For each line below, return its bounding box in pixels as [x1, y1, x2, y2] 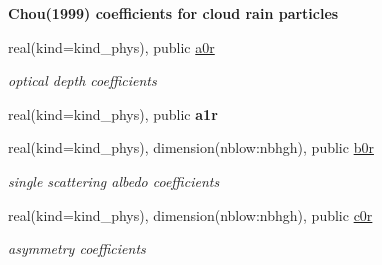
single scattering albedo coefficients [8, 170, 220, 191]
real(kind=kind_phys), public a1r [8, 103, 218, 124]
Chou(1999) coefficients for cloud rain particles [8, 3, 339, 23]
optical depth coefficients [8, 70, 157, 91]
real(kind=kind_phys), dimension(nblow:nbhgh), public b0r [8, 137, 374, 158]
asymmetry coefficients [8, 238, 146, 259]
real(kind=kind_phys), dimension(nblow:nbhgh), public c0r [8, 204, 373, 225]
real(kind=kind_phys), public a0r [8, 36, 215, 57]
